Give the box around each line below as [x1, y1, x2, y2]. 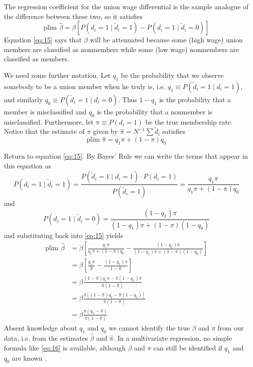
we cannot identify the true [108, 323, 190, 333]
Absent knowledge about [4, 323, 77, 333]
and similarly [4, 94, 43, 104]
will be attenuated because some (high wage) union [90, 35, 243, 45]
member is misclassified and [4, 106, 87, 116]
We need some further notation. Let [4, 70, 111, 80]
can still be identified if [153, 342, 222, 352]
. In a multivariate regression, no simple [113, 333, 232, 343]
